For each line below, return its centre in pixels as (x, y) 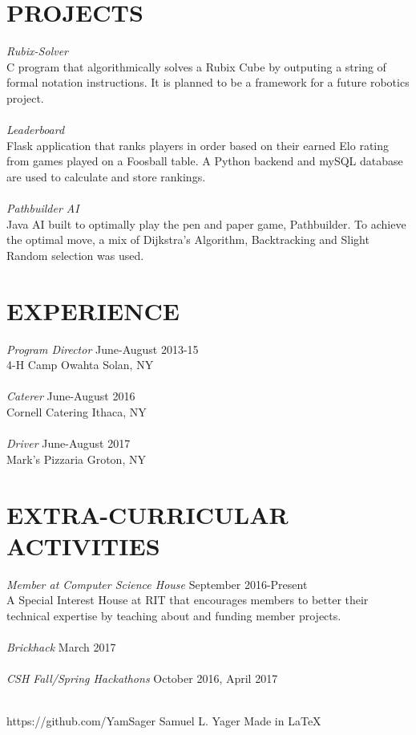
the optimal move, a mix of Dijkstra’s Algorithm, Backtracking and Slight (188, 240)
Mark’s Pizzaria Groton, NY (76, 459)
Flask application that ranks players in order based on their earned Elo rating (198, 145)
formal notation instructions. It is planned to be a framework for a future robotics (208, 82)
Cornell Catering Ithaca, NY (77, 411)
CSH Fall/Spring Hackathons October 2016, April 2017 (142, 678)
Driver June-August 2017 (69, 443)
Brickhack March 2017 (61, 647)
